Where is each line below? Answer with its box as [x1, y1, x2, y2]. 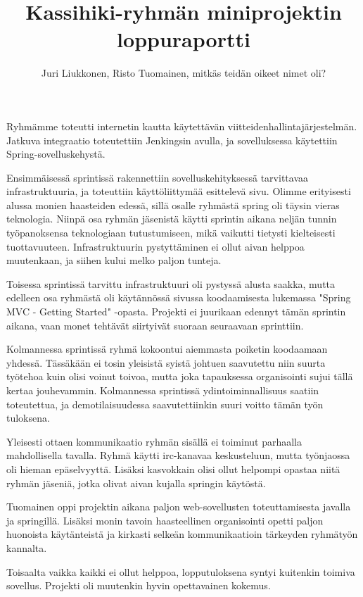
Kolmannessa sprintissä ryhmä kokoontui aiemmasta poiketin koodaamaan [6, 341, 328, 356]
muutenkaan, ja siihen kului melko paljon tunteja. [6, 253, 222, 268]
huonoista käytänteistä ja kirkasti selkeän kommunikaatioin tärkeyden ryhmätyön [6, 527, 358, 541]
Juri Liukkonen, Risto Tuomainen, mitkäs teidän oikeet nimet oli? [41, 65, 326, 80]
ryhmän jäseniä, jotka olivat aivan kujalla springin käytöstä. [6, 475, 266, 490]
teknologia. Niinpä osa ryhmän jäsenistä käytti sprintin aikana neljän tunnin [6, 211, 337, 226]
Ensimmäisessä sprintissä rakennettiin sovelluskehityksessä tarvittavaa [6, 170, 308, 184]
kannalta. [6, 540, 47, 555]
